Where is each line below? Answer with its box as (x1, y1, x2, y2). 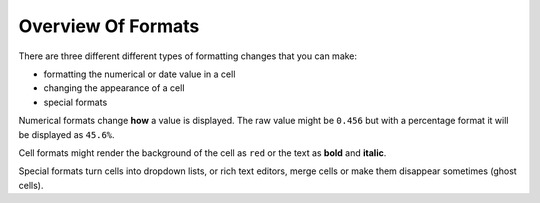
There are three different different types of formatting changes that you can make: (18, 50, 358, 62)
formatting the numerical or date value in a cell (43, 68, 236, 80)
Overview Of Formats (18, 15, 200, 37)
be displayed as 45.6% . (18, 128, 115, 140)
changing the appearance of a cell (43, 82, 185, 94)
